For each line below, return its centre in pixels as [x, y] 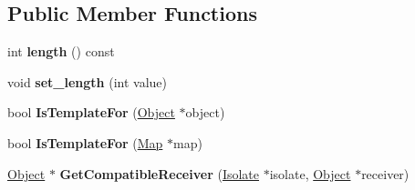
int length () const [61, 51]
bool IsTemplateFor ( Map [85, 142]
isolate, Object [310, 173]
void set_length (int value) [87, 81]
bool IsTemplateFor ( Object [91, 112]
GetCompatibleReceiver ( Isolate [160, 173]
